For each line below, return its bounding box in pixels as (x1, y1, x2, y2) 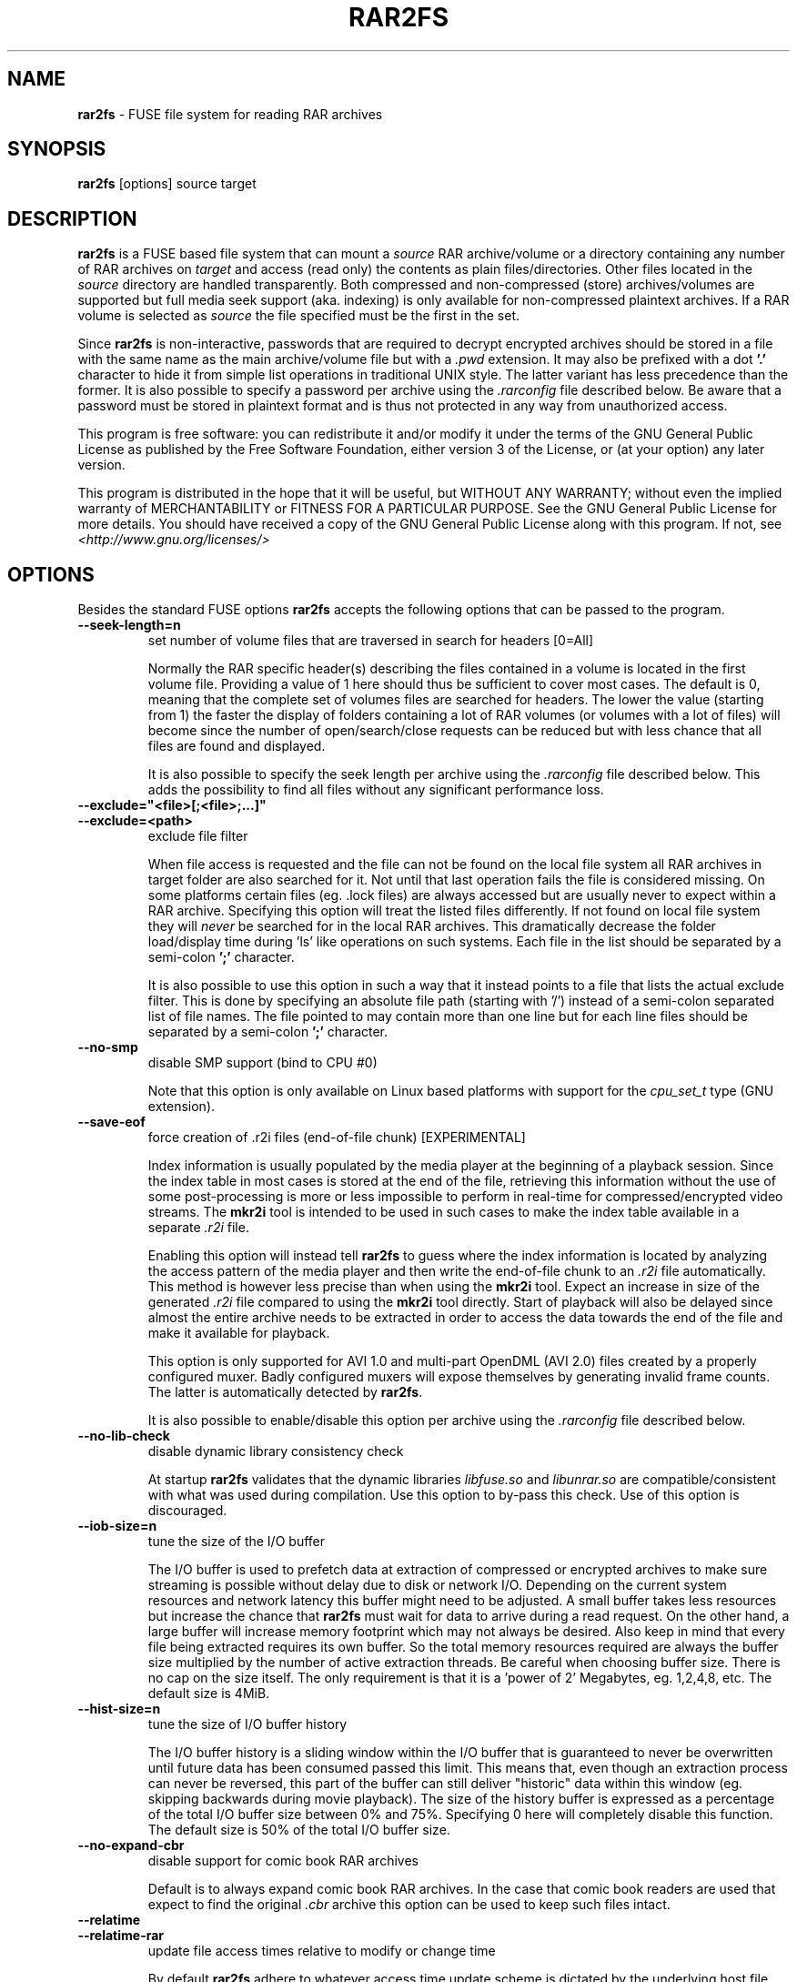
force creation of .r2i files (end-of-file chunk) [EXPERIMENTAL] (147, 1129, 526, 1146)
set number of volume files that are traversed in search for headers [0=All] (147, 632, 594, 649)
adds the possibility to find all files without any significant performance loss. (147, 782, 604, 798)
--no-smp (77, 1039, 138, 1056)
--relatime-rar (77, 1927, 165, 1944)
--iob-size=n (77, 1518, 157, 1534)
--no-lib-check (77, 1428, 170, 1444)
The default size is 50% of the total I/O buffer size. (147, 1822, 450, 1838)
